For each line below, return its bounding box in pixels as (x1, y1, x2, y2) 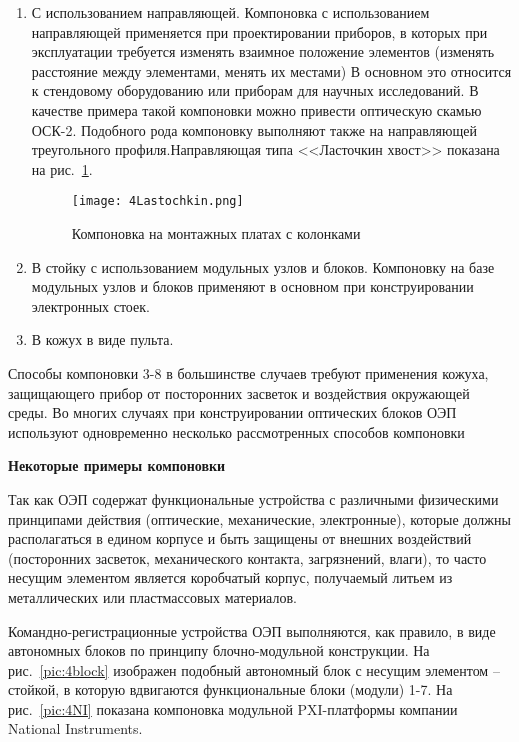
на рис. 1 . (31, 158, 93, 179)
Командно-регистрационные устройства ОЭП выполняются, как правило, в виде (8, 620, 496, 641)
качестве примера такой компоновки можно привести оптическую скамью (31, 99, 482, 120)
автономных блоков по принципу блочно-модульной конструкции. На (8, 640, 430, 661)
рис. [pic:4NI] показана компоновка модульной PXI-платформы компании (8, 698, 458, 719)
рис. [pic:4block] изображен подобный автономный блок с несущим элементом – (8, 659, 500, 680)
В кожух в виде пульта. (31, 329, 174, 350)
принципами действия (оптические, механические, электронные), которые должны (8, 508, 511, 529)
